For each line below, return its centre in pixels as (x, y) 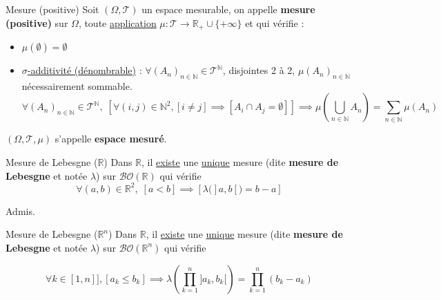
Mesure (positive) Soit (52, 9)
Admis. (20, 210)
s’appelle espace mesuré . (111, 139)
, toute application (117, 22)
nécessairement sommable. (77, 85)
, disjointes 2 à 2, (259, 70)
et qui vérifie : (275, 22)
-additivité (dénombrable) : (85, 70)
